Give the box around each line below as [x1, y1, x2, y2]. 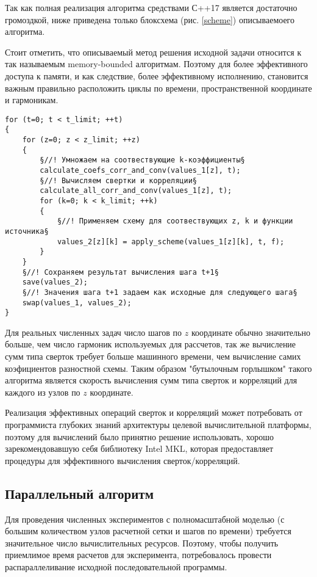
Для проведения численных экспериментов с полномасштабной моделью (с [5, 512, 285, 525]
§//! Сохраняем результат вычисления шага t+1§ [22, 267, 219, 277]
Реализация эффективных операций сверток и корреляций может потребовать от [5, 406, 302, 419]
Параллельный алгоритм [5, 484, 154, 503]
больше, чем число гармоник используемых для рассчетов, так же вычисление [5, 338, 296, 350]
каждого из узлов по [5, 385, 80, 398]
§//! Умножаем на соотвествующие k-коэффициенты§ [40, 156, 245, 165]
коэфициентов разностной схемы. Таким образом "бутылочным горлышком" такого [5, 361, 312, 374]
